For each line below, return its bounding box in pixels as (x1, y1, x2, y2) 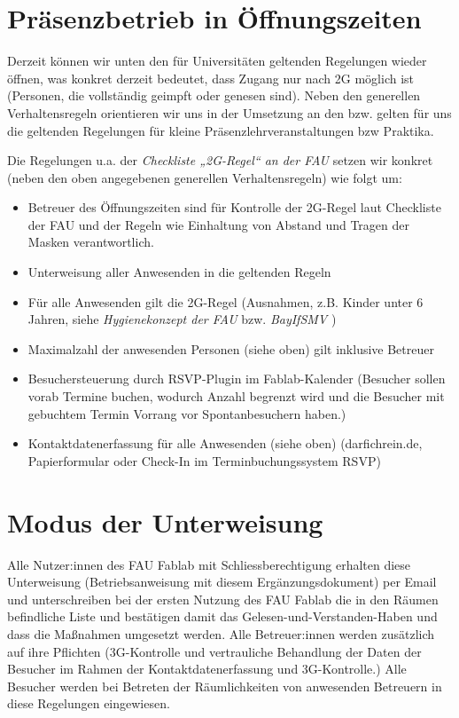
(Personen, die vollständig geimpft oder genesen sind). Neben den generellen (7, 86, 421, 105)
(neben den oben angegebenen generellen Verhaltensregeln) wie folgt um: (7, 168, 402, 186)
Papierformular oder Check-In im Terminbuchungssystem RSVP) (27, 451, 381, 469)
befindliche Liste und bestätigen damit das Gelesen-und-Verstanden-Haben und (7, 607, 438, 626)
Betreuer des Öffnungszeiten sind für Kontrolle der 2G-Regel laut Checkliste (27, 198, 441, 217)
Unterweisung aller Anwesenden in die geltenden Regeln (27, 263, 331, 281)
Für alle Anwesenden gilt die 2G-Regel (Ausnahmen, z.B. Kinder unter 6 (27, 292, 424, 311)
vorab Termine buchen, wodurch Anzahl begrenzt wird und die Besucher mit (27, 387, 445, 406)
